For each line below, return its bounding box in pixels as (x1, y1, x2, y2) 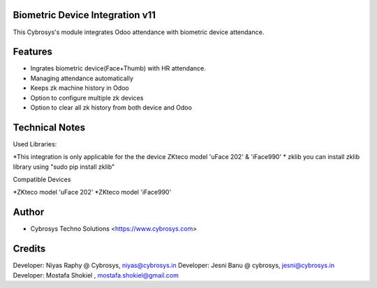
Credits (13, 243, 46, 255)
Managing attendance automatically (30, 74, 134, 82)
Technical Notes (13, 121, 86, 133)
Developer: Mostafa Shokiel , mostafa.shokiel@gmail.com (13, 271, 179, 279)
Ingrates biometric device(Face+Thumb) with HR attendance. (30, 64, 206, 73)
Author (13, 206, 45, 218)
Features (13, 46, 52, 58)
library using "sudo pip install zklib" (13, 162, 115, 171)
